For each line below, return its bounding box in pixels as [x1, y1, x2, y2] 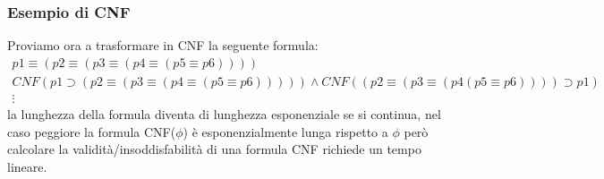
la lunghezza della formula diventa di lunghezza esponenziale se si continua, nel [7, 104, 441, 123]
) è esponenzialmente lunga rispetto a [183, 122, 388, 141]
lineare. [7, 157, 47, 175]
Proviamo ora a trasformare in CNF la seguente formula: [7, 36, 319, 55]
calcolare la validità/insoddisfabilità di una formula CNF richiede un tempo [7, 140, 421, 158]
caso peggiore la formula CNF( [7, 122, 176, 141]
